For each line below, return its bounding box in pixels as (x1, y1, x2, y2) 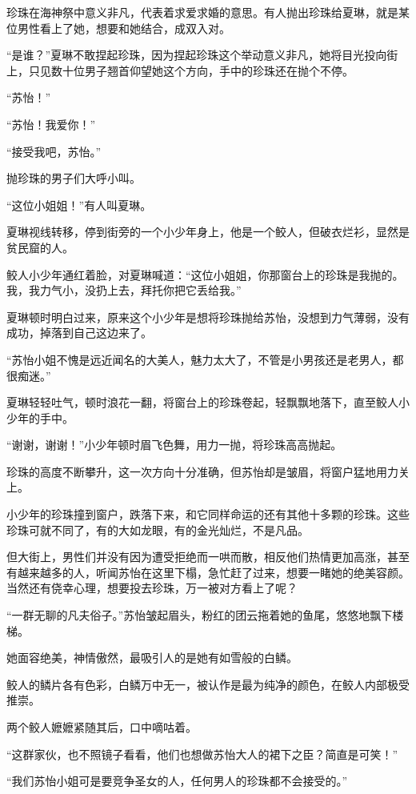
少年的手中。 (6, 409, 74, 426)
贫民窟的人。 (6, 239, 74, 255)
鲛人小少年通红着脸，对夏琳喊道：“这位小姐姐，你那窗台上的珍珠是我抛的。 (6, 266, 404, 283)
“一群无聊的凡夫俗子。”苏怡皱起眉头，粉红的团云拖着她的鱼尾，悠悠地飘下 (6, 607, 393, 624)
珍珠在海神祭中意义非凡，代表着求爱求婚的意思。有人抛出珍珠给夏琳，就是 (6, 4, 398, 20)
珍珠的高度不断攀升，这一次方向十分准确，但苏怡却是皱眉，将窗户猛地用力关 (6, 463, 410, 479)
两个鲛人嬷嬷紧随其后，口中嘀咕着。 (6, 719, 197, 735)
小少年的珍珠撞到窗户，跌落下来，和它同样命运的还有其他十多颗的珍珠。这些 (6, 506, 410, 523)
